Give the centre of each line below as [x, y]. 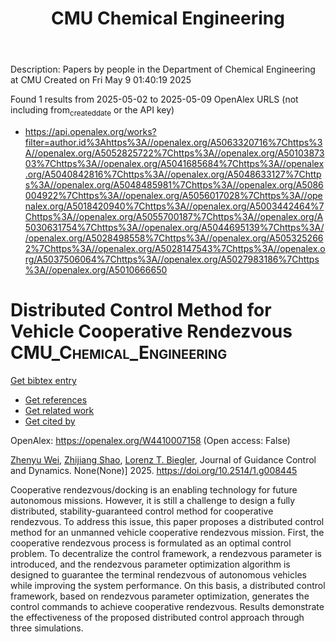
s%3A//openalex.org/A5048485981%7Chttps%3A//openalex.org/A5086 [174, 184]
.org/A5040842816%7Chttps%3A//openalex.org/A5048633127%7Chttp [173, 174]
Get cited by [50, 421]
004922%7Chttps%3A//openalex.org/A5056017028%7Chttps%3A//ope [173, 195]
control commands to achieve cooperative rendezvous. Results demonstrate [167, 606]
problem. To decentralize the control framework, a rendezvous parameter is [166, 553]
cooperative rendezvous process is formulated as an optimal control [151, 543]
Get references [56, 399]
